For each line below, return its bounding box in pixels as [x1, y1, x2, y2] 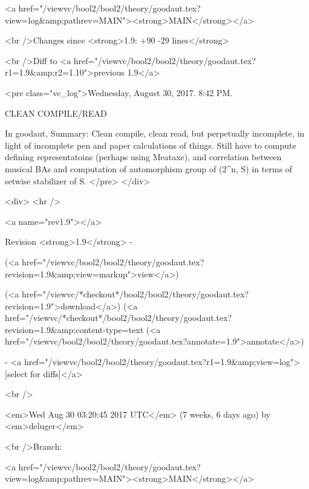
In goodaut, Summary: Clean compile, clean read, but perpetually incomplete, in [5, 127, 305, 140]
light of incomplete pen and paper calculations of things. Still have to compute [5, 138, 296, 151]
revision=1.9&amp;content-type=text [5, 323, 144, 335]
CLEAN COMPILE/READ [5, 106, 107, 119]
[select [5, 367, 28, 380]
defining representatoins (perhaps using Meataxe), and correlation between [5, 151, 282, 163]
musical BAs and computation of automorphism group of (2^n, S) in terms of [5, 162, 293, 175]
